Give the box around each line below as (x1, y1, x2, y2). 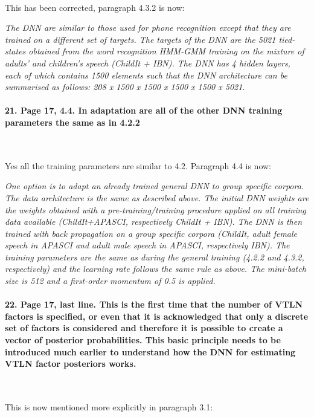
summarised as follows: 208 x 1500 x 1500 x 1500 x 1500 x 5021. (5, 80, 245, 93)
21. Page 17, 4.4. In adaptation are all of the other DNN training (5, 104, 283, 117)
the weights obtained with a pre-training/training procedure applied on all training (5, 203, 306, 216)
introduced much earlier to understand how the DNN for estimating (5, 345, 296, 358)
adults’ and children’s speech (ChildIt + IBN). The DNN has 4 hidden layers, (5, 56, 290, 69)
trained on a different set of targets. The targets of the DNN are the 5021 (5, 33, 276, 45)
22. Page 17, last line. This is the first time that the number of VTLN (5, 298, 303, 311)
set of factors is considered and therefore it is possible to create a (5, 322, 283, 334)
